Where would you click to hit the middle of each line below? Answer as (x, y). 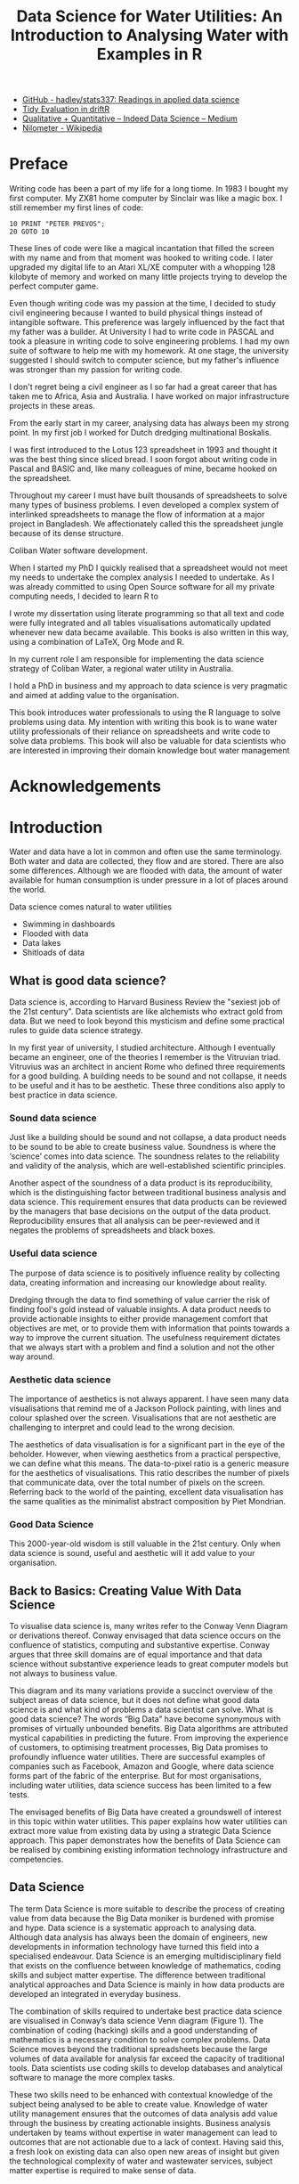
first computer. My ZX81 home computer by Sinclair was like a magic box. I (146, 199)
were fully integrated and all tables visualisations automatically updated (140, 623)
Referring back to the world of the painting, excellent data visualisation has (146, 1491)
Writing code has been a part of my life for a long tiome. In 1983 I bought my (149, 189)
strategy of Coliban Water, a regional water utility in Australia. (121, 669)
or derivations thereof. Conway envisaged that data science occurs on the (145, 1635)
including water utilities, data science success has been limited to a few (141, 1785)
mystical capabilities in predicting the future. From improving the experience (149, 1738)
